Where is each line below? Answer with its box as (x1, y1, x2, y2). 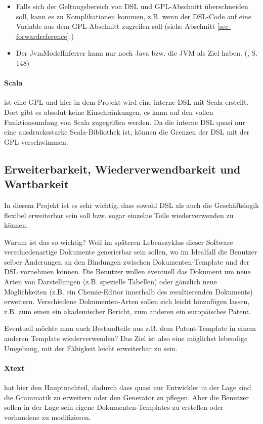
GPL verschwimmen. (4, 136, 68, 147)
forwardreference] (16, 30, 69, 41)
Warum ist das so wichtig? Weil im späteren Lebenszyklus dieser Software (4, 236, 233, 247)
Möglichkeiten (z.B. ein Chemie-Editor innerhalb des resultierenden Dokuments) (4, 286, 253, 296)
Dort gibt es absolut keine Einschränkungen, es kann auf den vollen (4, 106, 213, 117)
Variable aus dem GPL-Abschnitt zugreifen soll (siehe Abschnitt (16, 21, 215, 31)
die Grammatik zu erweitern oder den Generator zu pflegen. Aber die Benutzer (4, 392, 249, 402)
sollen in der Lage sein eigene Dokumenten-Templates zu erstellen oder (4, 402, 224, 412)
